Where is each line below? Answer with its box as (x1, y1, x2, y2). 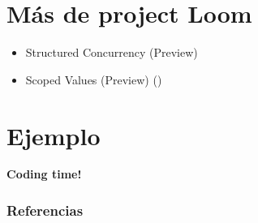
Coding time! (6, 165, 82, 182)
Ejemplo (6, 118, 101, 152)
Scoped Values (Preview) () (25, 71, 162, 88)
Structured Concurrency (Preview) (25, 44, 198, 61)
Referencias (6, 199, 84, 220)
